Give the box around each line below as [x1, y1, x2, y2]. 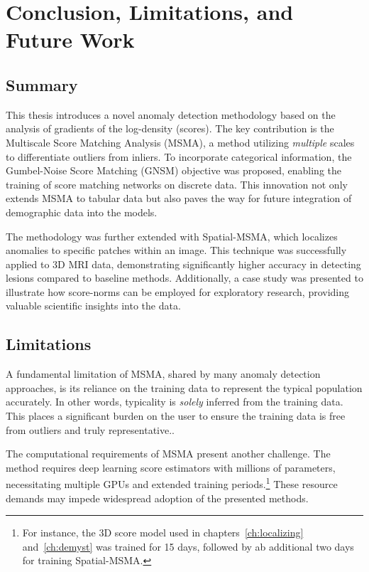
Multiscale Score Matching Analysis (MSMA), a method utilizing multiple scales [6, 134, 355, 149]
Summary [6, 73, 78, 95]
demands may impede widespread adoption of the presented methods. [6, 490, 309, 505]
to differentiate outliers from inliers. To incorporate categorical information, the [6, 149, 352, 164]
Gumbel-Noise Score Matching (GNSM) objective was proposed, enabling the [6, 163, 342, 178]
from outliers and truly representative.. [6, 422, 175, 437]
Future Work [6, 25, 135, 54]
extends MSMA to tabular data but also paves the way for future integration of [6, 191, 352, 206]
